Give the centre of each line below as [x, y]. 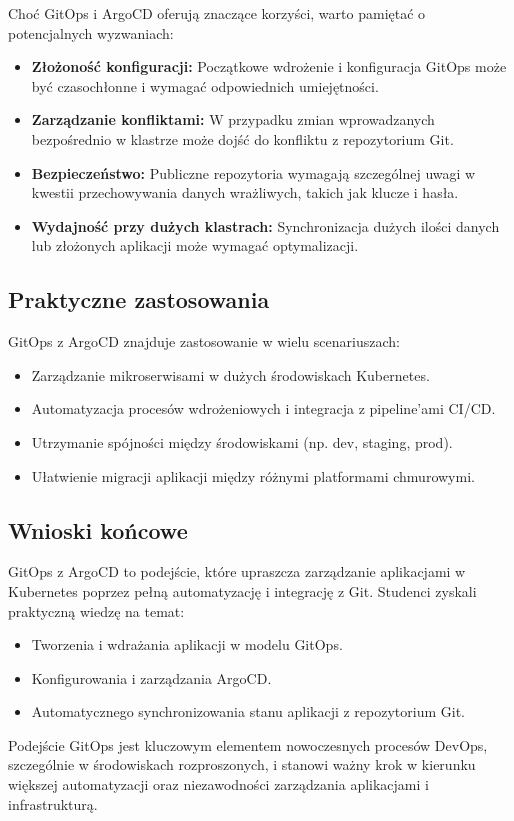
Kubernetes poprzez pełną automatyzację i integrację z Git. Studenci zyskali [242, 590]
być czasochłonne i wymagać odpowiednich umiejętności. [205, 85]
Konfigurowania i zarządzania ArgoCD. [151, 677]
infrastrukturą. [53, 803]
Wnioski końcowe [98, 529]
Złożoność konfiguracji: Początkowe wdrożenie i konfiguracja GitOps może [269, 66]
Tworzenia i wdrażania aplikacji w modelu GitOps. [187, 644]
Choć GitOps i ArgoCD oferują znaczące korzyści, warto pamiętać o [217, 13]
